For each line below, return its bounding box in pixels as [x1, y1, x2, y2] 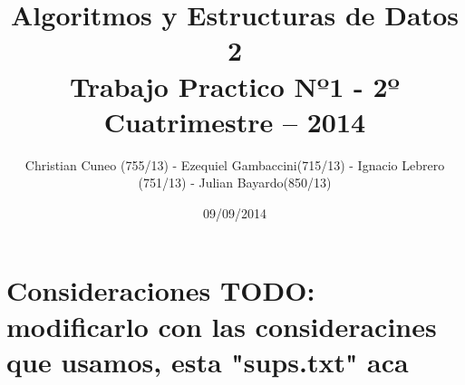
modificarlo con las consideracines [6, 307, 437, 344]
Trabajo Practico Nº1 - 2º [69, 67, 401, 104]
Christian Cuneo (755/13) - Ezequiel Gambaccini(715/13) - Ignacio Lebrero [24, 155, 445, 174]
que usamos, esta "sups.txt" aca [6, 342, 409, 380]
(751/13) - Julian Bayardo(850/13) [138, 173, 332, 192]
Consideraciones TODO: [6, 272, 315, 309]
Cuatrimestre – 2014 [103, 102, 366, 140]
